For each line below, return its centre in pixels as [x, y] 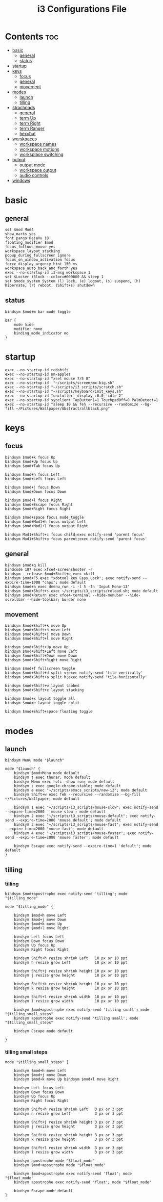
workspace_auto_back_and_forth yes [41, 268]
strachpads [23, 107]
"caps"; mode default [64, 582]
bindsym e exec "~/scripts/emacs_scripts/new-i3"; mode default [81, 791]
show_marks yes [20, 234]
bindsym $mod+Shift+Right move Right [43, 660]
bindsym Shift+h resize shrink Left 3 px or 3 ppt [69, 1109]
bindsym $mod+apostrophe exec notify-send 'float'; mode [73, 1174]
